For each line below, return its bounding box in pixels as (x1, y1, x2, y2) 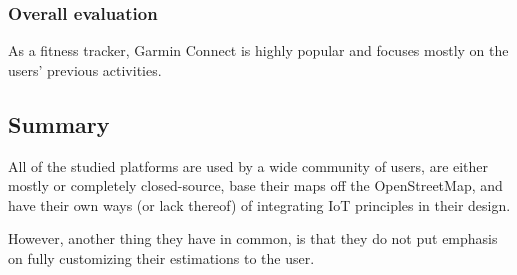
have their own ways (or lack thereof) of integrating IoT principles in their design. (8, 194, 511, 215)
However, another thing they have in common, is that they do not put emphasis (8, 228, 498, 249)
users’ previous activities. (8, 59, 162, 80)
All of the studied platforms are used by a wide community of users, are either (8, 155, 489, 176)
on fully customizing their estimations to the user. (8, 247, 315, 268)
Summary (8, 108, 110, 139)
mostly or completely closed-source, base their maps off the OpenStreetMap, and (8, 175, 503, 196)
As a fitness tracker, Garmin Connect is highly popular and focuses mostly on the (8, 40, 509, 61)
